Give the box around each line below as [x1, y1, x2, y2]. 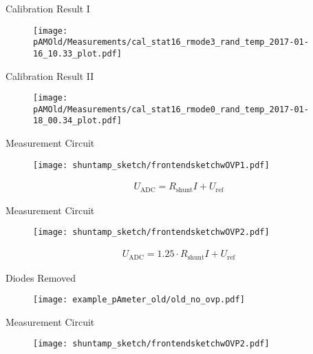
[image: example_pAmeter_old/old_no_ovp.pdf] [33, 295, 245, 305]
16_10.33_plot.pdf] [33, 48, 122, 59]
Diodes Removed [6, 270, 76, 284]
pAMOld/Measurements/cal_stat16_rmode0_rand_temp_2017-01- [33, 104, 309, 114]
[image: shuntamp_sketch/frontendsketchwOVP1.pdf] [33, 160, 270, 170]
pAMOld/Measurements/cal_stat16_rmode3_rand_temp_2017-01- [33, 37, 309, 48]
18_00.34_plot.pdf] [33, 116, 122, 126]
